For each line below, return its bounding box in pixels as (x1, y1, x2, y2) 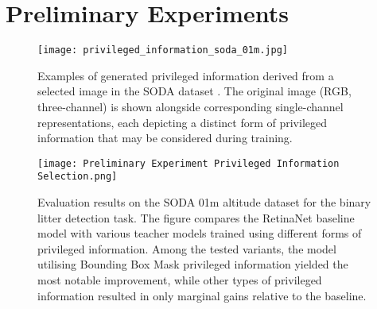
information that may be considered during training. (37, 129, 293, 146)
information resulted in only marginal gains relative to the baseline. (37, 287, 367, 303)
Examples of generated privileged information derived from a (37, 67, 334, 83)
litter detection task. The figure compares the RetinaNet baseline (37, 209, 355, 226)
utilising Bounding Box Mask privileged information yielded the (37, 256, 348, 272)
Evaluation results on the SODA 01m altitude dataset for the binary (37, 194, 371, 211)
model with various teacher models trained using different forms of (37, 225, 362, 241)
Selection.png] (37, 171, 118, 183)
